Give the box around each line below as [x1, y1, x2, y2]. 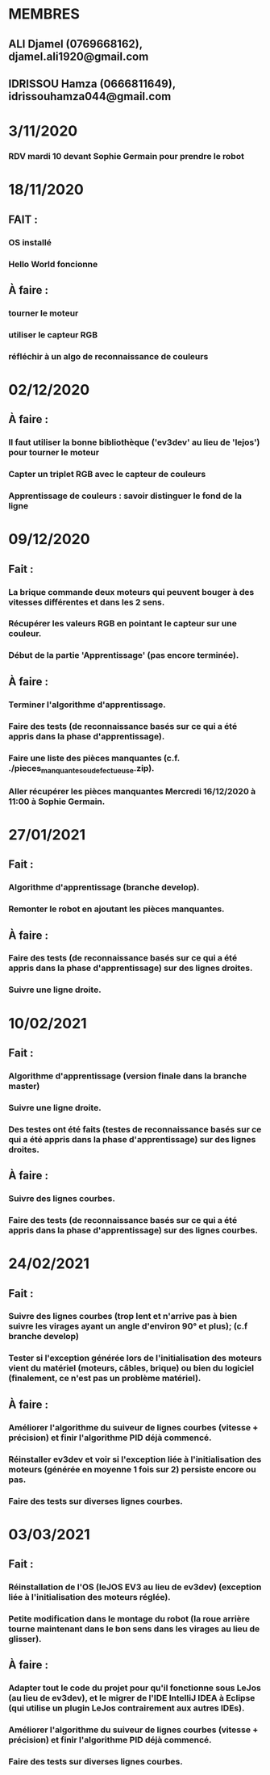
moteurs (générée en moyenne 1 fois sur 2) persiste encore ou [8, 1463, 256, 1475]
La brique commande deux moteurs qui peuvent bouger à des [8, 586, 255, 597]
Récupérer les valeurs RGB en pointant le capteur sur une [8, 618, 238, 630]
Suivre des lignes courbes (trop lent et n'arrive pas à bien [8, 1311, 238, 1322]
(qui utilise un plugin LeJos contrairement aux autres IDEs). [8, 1702, 245, 1714]
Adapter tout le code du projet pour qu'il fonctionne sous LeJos [8, 1682, 262, 1693]
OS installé [8, 237, 52, 248]
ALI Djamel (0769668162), [8, 37, 143, 51]
